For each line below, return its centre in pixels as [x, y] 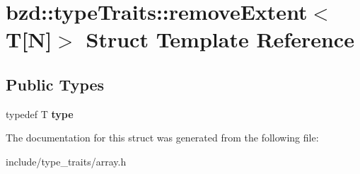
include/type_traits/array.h [66, 161]
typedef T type [40, 114]
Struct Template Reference [220, 39]
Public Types [55, 84]
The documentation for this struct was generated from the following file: [162, 138]
